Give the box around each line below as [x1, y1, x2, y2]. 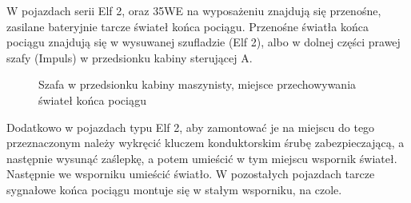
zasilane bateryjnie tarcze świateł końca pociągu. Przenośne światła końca [6, 18, 369, 34]
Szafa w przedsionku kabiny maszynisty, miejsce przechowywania [38, 76, 357, 93]
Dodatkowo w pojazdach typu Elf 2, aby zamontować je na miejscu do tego [6, 118, 375, 135]
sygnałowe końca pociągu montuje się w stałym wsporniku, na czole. [6, 181, 342, 197]
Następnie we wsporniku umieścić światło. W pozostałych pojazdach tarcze [6, 165, 375, 182]
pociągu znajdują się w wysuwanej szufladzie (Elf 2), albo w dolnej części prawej [6, 34, 401, 50]
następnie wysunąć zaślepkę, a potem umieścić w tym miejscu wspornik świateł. [6, 149, 397, 166]
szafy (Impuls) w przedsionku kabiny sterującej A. [6, 49, 253, 66]
